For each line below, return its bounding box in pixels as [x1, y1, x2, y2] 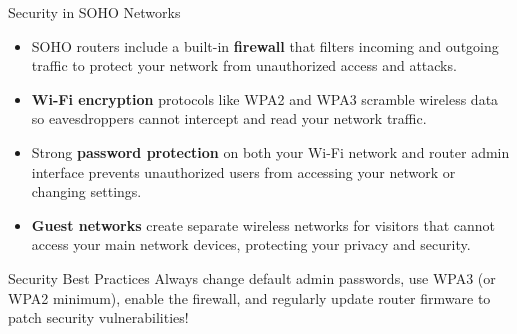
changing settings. [31, 181, 142, 202]
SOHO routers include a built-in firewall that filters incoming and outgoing [31, 35, 499, 56]
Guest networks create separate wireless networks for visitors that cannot [31, 214, 495, 235]
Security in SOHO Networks [8, 2, 181, 22]
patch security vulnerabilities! [8, 307, 189, 328]
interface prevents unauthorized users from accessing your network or [31, 161, 456, 182]
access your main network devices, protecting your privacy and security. [31, 234, 471, 255]
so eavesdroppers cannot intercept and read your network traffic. [31, 108, 427, 129]
